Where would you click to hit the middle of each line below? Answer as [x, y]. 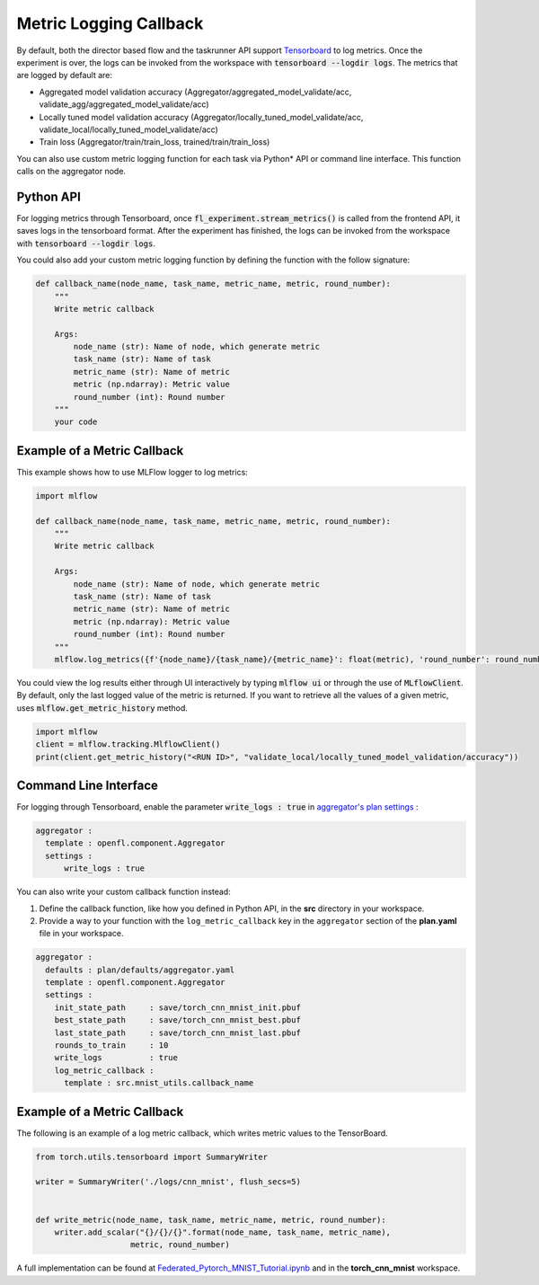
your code [76, 422]
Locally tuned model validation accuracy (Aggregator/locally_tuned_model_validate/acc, [201, 117]
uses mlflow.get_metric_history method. [102, 708]
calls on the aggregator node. [71, 172]
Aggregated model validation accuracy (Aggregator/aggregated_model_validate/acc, [195, 92]
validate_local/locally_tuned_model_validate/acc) [129, 129]
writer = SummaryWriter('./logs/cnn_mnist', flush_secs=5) [168, 1182]
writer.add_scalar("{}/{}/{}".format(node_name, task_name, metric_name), [222, 1232]
